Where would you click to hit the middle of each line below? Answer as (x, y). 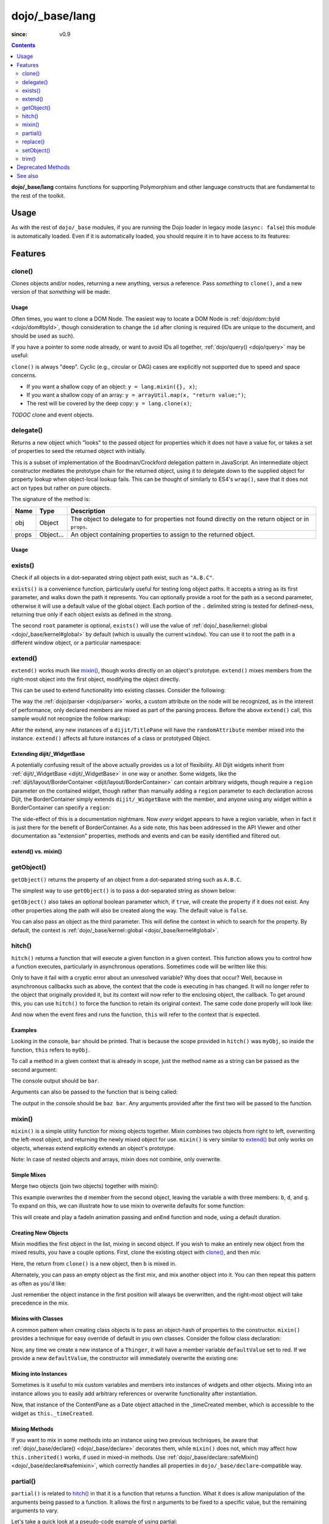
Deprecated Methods (43, 167)
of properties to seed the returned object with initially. (79, 451)
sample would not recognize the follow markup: (71, 719)
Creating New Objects (40, 1233)
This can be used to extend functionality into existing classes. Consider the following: (119, 690)
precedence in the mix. (40, 1303)
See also (28, 176)
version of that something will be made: (61, 292)
